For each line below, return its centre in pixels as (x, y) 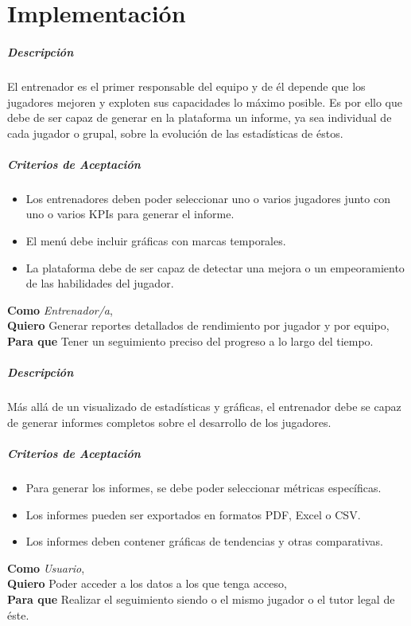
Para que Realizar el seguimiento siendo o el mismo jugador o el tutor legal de (201, 599)
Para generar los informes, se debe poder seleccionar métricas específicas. (204, 487)
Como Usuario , (46, 567)
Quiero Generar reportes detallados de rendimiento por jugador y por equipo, (198, 325)
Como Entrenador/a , (60, 309)
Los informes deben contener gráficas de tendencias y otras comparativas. (204, 541)
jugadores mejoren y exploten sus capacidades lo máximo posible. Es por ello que (205, 102)
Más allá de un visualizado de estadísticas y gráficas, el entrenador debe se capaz (204, 407)
